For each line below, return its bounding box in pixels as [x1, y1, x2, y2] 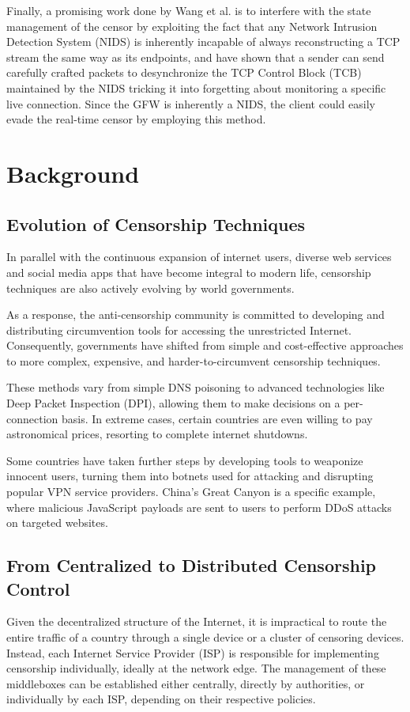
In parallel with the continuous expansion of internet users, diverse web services [6, 248, 392, 265]
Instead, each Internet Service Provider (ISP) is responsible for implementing [6, 644, 379, 661]
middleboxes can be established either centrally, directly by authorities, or [6, 675, 365, 691]
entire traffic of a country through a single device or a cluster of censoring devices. [6, 629, 404, 646]
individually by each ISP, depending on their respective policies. [6, 691, 316, 707]
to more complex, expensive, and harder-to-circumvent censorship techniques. [6, 352, 381, 369]
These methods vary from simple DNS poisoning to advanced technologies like [6, 379, 385, 396]
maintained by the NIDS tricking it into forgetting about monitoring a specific [6, 79, 386, 96]
